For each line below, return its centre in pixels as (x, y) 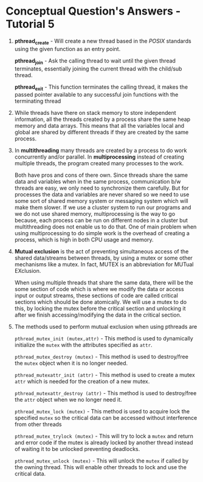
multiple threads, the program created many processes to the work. (99, 164)
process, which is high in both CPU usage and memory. (84, 240)
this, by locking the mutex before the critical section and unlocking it (100, 309)
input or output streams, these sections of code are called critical (96, 295)
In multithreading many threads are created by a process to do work (101, 151)
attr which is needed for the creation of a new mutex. (82, 382)
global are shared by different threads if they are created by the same (101, 133)
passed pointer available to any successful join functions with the (96, 95)
